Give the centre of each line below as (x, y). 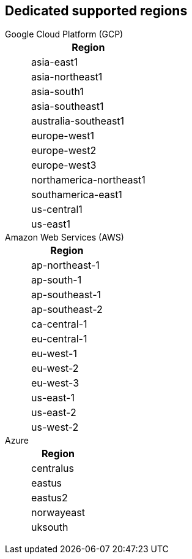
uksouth (50, 527)
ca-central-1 (59, 324)
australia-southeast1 (78, 121)
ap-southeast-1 (66, 295)
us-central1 (57, 210)
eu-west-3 (55, 383)
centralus (53, 468)
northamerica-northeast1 (88, 180)
